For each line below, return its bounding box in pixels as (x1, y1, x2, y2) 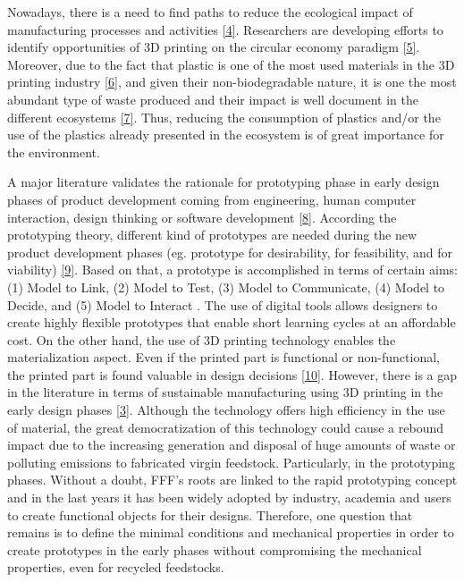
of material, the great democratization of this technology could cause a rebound (7, 418, 443, 436)
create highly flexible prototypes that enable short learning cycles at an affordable (7, 313, 456, 332)
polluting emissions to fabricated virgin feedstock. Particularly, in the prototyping (7, 452, 455, 471)
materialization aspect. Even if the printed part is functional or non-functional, (7, 348, 440, 367)
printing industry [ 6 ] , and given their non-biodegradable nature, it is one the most (7, 72, 457, 91)
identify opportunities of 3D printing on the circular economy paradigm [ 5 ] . (7, 38, 420, 56)
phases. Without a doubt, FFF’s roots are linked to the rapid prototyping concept (7, 470, 458, 489)
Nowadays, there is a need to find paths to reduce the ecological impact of (7, 3, 413, 21)
